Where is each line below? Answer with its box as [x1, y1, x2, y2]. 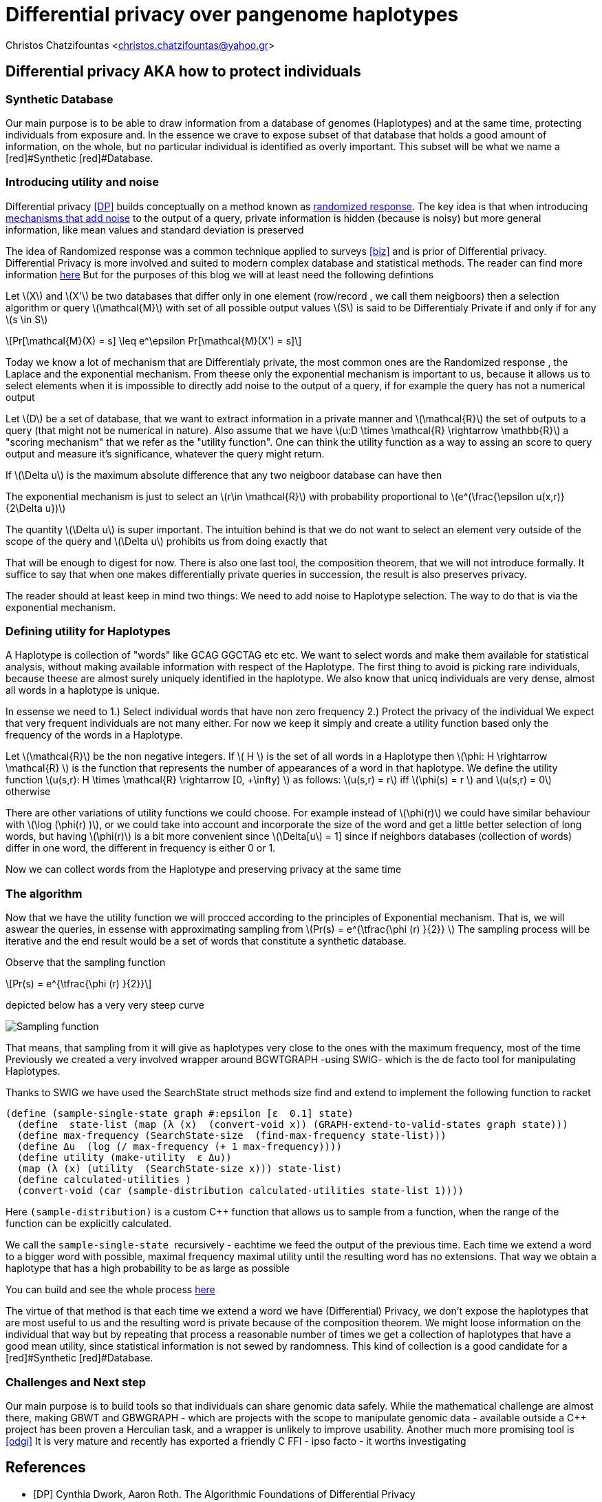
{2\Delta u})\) [6, 502, 66, 514]
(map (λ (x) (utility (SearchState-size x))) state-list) [17, 1163, 342, 1175]
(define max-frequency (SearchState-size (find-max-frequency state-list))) [17, 1130, 447, 1142]
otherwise [6, 785, 51, 798]
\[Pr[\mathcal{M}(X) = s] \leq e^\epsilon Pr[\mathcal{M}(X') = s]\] [6, 334, 302, 347]
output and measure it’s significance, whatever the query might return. [6, 447, 325, 460]
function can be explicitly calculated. [6, 1217, 172, 1230]
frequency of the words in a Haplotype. [6, 729, 183, 741]
